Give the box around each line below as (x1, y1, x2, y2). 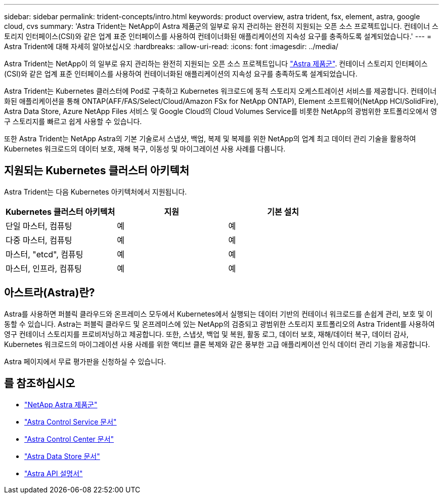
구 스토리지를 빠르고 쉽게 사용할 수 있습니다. (4, 117, 142, 126)
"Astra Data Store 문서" (24, 451, 100, 461)
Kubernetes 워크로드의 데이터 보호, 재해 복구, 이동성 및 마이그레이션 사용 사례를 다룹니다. (4, 144, 286, 153)
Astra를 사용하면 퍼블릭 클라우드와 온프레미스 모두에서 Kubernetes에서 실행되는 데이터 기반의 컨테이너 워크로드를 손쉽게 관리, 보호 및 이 (4, 309, 433, 318)
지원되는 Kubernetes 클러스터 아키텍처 (4, 164, 190, 177)
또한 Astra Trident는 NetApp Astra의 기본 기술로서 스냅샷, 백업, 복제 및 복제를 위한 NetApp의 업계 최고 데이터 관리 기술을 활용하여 (4, 134, 416, 143)
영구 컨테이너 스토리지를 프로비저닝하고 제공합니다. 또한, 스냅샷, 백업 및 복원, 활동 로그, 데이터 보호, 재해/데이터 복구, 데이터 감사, (4, 329, 409, 338)
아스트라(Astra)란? (4, 286, 95, 299)
